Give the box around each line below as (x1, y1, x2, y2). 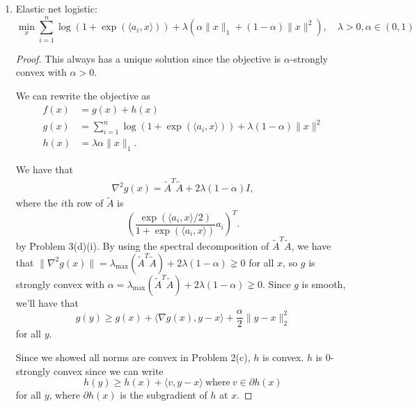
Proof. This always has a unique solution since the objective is (15, 51, 281, 65)
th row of (64, 195, 104, 210)
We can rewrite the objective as (15, 88, 150, 102)
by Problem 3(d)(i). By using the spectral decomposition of (15, 239, 269, 253)
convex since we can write (53, 363, 164, 378)
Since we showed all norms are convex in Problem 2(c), (15, 349, 251, 364)
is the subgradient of (120, 388, 207, 402)
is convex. (262, 349, 304, 364)
